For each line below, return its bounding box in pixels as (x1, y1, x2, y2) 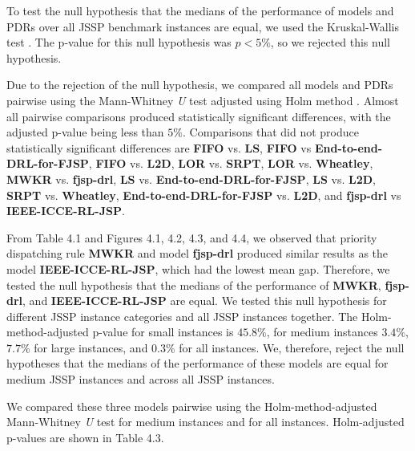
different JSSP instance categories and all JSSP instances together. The (6, 307, 358, 324)
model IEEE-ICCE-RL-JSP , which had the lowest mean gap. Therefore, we (6, 260, 390, 277)
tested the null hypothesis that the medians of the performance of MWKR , (6, 276, 381, 293)
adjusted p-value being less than (6, 124, 164, 140)
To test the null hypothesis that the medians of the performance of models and (6, 2, 394, 18)
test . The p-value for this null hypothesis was (6, 34, 232, 51)
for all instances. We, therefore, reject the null (179, 339, 405, 356)
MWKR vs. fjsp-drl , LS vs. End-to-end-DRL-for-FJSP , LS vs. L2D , (6, 170, 376, 187)
